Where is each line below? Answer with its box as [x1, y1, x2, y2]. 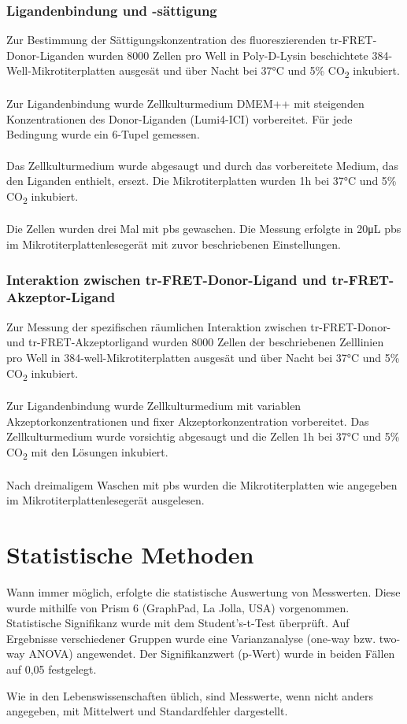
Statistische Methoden [6, 538, 254, 571]
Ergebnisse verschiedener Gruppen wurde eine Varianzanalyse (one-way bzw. [6, 630, 376, 646]
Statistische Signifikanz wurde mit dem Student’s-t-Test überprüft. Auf [6, 615, 350, 631]
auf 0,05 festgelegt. [6, 661, 97, 678]
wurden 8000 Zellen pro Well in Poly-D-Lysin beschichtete [87, 46, 368, 63]
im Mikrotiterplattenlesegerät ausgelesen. [6, 492, 205, 508]
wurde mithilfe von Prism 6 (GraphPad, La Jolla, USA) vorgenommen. [6, 599, 350, 615]
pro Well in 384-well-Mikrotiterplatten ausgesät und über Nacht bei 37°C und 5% [6, 349, 400, 365]
